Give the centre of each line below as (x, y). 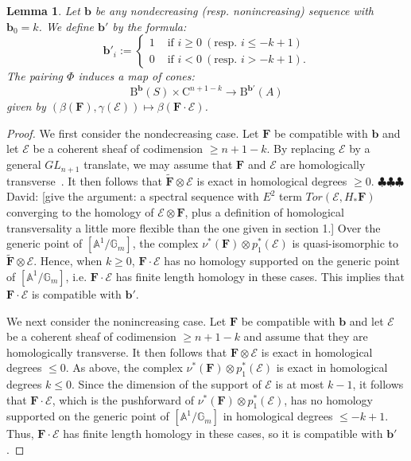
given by (26, 106)
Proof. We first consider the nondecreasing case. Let (133, 133)
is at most (300, 384)
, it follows (378, 384)
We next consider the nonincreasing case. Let (116, 320)
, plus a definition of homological (264, 211)
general (24, 164)
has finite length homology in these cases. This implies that (260, 276)
